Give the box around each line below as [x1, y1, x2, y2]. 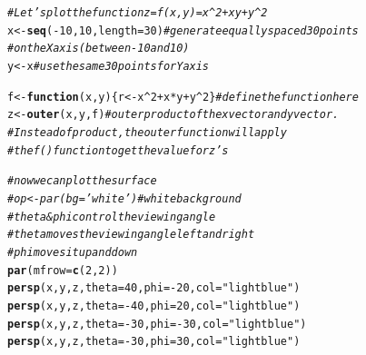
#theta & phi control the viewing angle [7, 210, 216, 223]
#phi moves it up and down [7, 245, 138, 259]
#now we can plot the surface [7, 174, 157, 188]
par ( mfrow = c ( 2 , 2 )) [7, 263, 118, 277]
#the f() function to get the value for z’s [7, 143, 229, 157]
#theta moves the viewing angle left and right [7, 228, 255, 242]
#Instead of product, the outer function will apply [7, 125, 287, 139]
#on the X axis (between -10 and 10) [7, 42, 190, 55]
